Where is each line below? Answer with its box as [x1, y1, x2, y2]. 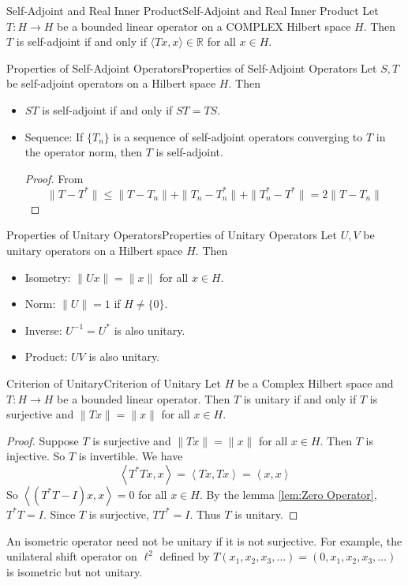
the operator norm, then [24, 144, 143, 160]
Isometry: [24, 268, 71, 285]
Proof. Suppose [6, 432, 79, 448]
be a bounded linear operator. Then [57, 390, 230, 407]
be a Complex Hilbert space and [237, 375, 394, 391]
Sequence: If [24, 128, 84, 144]
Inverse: [24, 321, 62, 338]
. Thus [189, 505, 221, 522]
